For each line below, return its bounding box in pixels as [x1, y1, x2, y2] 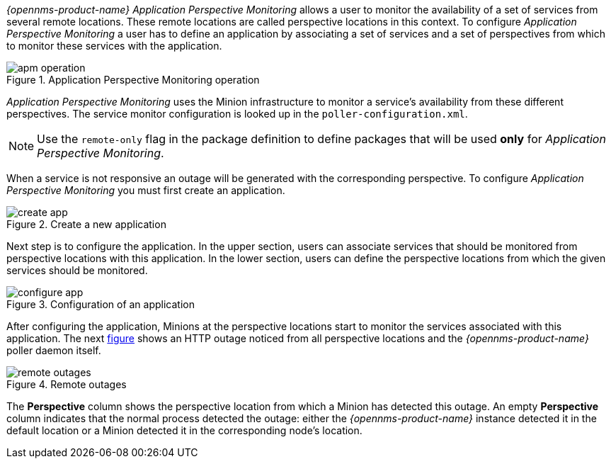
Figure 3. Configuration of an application [6, 298, 195, 310]
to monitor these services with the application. [6, 40, 222, 52]
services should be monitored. [6, 264, 148, 276]
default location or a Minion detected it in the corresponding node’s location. [6, 424, 362, 436]
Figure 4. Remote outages [6, 378, 127, 390]
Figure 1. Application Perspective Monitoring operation [6, 74, 260, 86]
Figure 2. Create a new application [6, 218, 166, 230]
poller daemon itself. [6, 344, 101, 356]
